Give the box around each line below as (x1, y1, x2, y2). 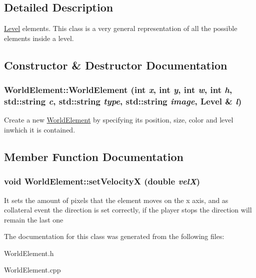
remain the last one (4, 214, 63, 224)
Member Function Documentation (4, 148, 184, 164)
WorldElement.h (4, 247, 54, 258)
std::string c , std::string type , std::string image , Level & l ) (4, 95, 242, 107)
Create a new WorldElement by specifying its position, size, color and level (4, 114, 233, 125)
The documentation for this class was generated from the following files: (4, 231, 224, 241)
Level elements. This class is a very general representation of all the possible (4, 23, 237, 33)
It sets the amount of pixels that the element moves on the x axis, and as (4, 194, 228, 205)
